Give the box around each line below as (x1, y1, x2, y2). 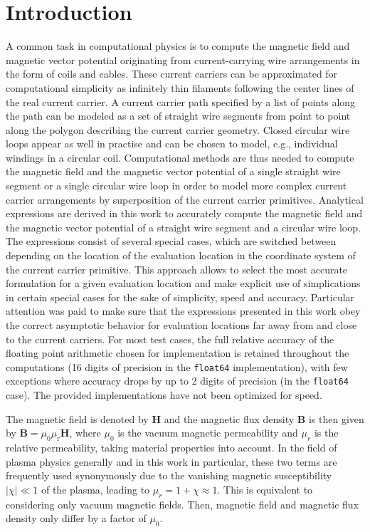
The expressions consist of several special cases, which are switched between (6, 234, 337, 249)
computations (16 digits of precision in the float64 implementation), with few (6, 359, 348, 374)
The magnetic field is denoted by (6, 411, 149, 426)
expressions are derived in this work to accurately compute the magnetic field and (6, 206, 363, 221)
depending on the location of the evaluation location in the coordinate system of (6, 248, 356, 263)
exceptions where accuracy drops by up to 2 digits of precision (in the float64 (6, 373, 349, 388)
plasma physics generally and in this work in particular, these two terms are (6, 454, 337, 469)
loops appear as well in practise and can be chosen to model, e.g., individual (6, 136, 338, 151)
